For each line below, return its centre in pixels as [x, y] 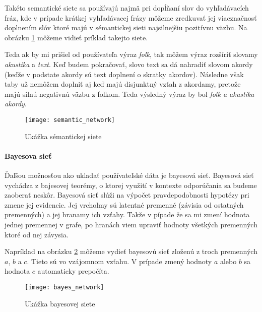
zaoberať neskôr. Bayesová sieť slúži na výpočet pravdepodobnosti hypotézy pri [127, 195]
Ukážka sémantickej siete [63, 136]
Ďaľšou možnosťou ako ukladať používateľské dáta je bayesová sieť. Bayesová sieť [129, 175]
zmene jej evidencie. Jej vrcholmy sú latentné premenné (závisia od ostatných [124, 204]
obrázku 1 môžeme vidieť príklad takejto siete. [76, 37]
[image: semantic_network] [70, 120]
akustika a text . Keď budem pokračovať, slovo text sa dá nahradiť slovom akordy [129, 64]
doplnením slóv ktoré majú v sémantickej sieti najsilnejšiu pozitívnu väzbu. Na [126, 27]
